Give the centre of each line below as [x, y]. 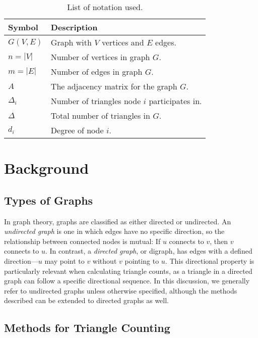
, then [219, 241]
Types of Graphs [49, 200]
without [105, 260]
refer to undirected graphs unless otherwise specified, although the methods [121, 290]
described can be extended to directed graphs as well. [86, 300]
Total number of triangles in [100, 115]
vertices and [123, 42]
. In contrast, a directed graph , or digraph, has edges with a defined [149, 251]
